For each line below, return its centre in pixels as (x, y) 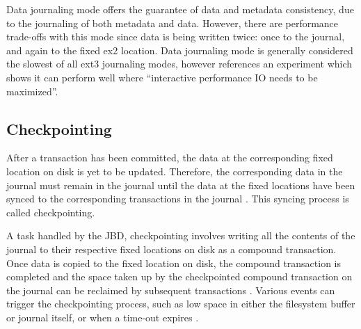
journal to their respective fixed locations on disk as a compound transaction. (171, 249)
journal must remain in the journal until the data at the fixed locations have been (181, 185)
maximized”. (32, 91)
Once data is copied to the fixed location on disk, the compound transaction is (174, 263)
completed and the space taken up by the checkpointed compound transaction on (179, 276)
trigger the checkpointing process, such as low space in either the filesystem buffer (181, 304)
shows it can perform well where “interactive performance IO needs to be (162, 77)
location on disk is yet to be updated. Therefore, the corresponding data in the (175, 171)
